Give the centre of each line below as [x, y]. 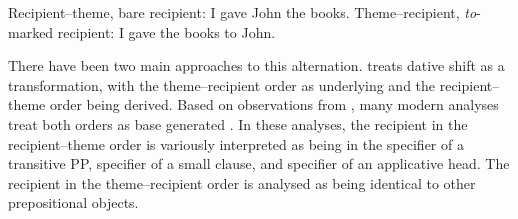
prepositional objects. [73, 202]
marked [31, 31]
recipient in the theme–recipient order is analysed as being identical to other [242, 182]
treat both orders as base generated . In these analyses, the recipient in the [238, 123]
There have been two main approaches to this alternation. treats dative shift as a [256, 65]
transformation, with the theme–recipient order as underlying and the [222, 84]
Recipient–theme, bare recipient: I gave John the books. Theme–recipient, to [242, 12]
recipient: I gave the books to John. [166, 31]
